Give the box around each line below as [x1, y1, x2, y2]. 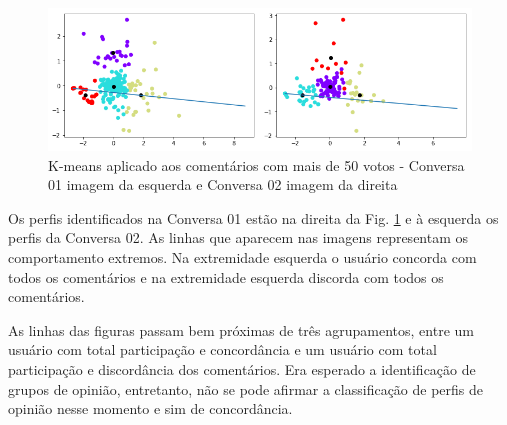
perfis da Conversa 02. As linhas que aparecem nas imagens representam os [8, 227, 469, 248]
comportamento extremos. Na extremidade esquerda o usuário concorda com [8, 246, 477, 267]
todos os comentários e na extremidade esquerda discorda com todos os [8, 266, 444, 287]
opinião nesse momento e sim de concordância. [8, 398, 293, 419]
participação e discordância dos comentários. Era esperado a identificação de [8, 358, 476, 379]
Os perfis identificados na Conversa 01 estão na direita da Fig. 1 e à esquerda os [8, 207, 499, 228]
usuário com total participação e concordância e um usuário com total [8, 339, 437, 360]
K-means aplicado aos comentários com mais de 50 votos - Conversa [48, 154, 465, 175]
